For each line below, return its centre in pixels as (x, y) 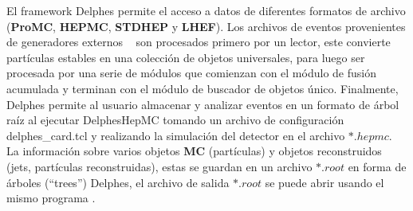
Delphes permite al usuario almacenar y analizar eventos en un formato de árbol (203, 104)
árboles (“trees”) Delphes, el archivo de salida (118, 182)
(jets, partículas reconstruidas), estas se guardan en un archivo (159, 166)
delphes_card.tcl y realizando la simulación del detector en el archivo (176, 135)
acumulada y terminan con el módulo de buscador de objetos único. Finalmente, (203, 88)
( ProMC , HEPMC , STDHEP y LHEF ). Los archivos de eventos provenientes (206, 26)
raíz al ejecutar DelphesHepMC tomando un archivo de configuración (175, 120)
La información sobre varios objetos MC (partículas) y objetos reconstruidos (194, 151)
